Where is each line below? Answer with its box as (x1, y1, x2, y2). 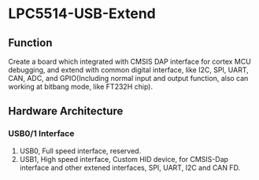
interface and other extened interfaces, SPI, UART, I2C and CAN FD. (19, 163, 241, 172)
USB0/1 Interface (8, 128, 75, 139)
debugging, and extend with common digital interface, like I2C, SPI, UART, (8, 65, 250, 75)
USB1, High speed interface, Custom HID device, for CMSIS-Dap (19, 154, 229, 163)
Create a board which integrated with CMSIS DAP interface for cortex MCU (8, 57, 252, 66)
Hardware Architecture (8, 105, 124, 118)
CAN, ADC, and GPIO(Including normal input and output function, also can (8, 74, 249, 83)
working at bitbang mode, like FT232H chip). (8, 82, 154, 91)
